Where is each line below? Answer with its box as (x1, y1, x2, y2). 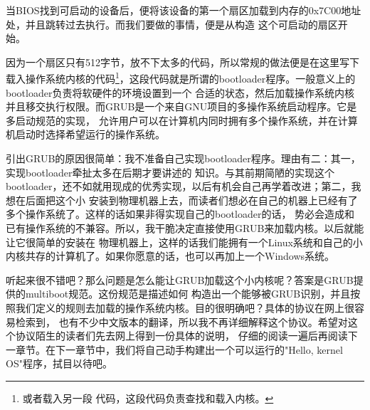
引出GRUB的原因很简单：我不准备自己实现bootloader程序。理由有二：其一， (6, 151, 361, 165)
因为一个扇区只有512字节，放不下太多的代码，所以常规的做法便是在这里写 (6, 54, 349, 69)
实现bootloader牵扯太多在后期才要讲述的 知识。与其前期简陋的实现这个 (6, 164, 335, 179)
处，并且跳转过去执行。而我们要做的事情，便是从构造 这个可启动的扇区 (6, 16, 338, 31)
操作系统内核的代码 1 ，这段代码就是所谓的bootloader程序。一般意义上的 (25, 69, 356, 86)
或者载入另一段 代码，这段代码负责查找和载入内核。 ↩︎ (22, 390, 274, 405)
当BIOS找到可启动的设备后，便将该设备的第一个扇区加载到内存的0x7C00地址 (6, 3, 361, 17)
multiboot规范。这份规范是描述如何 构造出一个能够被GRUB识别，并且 (25, 286, 351, 301)
